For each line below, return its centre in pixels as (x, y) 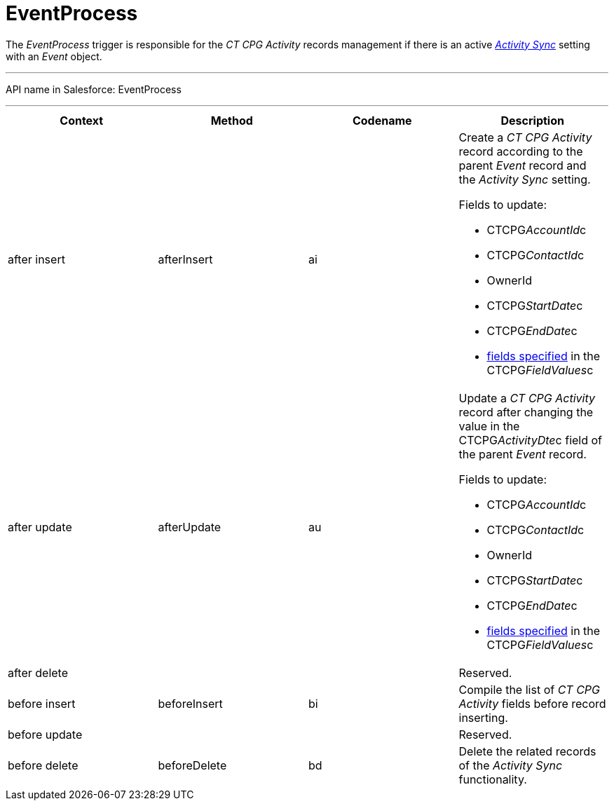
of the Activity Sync (511, 765)
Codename (382, 120)
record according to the (521, 151)
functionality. (493, 779)
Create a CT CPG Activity (525, 137)
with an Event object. (54, 56)
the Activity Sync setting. (525, 179)
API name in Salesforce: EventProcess (94, 89)
